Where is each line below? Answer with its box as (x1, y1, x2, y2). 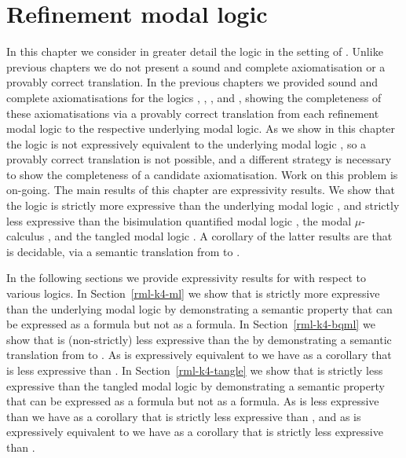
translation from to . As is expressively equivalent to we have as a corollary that (6, 346, 392, 363)
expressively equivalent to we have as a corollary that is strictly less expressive (6, 423, 383, 440)
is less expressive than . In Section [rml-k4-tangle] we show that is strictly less (6, 362, 383, 378)
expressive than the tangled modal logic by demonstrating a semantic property (6, 377, 385, 394)
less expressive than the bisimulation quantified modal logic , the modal (6, 212, 352, 229)
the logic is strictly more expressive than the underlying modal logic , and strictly (6, 197, 400, 214)
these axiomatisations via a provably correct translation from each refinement (6, 104, 379, 121)
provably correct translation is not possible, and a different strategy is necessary (6, 151, 392, 167)
